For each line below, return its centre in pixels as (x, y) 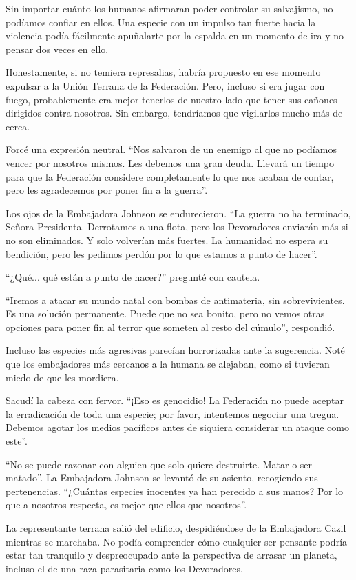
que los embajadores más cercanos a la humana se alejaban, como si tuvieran (168, 364)
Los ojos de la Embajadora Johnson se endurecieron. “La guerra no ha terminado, (178, 213)
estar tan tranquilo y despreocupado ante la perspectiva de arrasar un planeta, (171, 555)
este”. (17, 441)
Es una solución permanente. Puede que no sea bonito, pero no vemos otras (165, 313)
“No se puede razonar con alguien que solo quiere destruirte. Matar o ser (159, 464)
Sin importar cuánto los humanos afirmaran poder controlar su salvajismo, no (169, 8)
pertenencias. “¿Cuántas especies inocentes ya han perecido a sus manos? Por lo (175, 491)
